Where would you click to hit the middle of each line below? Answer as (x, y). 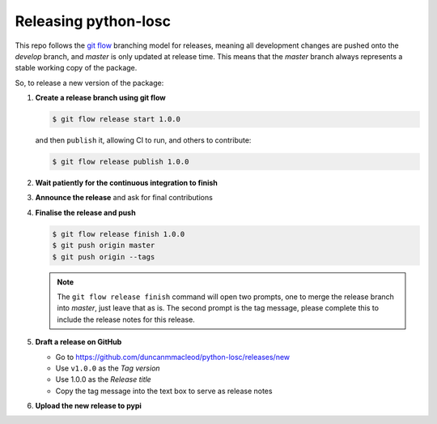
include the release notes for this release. (126, 319)
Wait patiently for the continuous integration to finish (127, 183)
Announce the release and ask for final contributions (124, 198)
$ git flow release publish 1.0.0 (121, 162)
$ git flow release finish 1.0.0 (119, 234)
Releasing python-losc (93, 21)
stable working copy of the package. (76, 68)
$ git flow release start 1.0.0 (117, 119)
